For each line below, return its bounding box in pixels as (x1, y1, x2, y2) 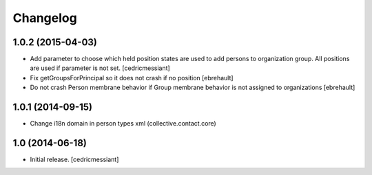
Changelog (12, 10, 77, 25)
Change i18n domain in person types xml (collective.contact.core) (30, 119, 216, 128)
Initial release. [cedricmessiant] (30, 155, 119, 164)
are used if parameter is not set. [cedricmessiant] (30, 64, 170, 72)
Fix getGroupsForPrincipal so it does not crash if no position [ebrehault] (30, 73, 234, 82)
